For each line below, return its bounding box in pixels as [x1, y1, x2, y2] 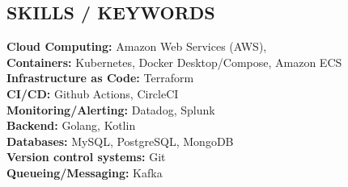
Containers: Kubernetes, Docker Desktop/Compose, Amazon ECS [6, 53, 342, 70]
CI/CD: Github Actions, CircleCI [6, 85, 179, 102]
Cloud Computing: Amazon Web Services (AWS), [6, 38, 267, 55]
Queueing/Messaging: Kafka [6, 164, 163, 181]
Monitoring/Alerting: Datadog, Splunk [6, 101, 215, 118]
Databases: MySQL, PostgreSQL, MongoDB [6, 132, 234, 149]
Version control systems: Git [6, 148, 166, 165]
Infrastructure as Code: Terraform [6, 69, 194, 86]
